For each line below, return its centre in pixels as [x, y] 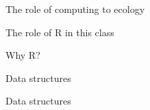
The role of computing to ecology [75, 9]
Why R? [23, 55]
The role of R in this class [60, 32]
